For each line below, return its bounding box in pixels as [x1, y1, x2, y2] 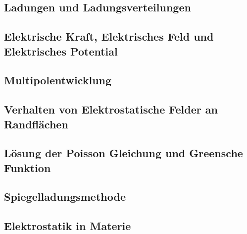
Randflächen [4, 116, 68, 131]
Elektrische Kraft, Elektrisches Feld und [4, 29, 214, 44]
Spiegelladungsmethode [4, 189, 126, 204]
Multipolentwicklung [4, 72, 112, 88]
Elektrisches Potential [4, 43, 118, 58]
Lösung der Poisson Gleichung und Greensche [4, 145, 243, 161]
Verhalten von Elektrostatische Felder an [4, 102, 218, 117]
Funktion [4, 160, 51, 175]
